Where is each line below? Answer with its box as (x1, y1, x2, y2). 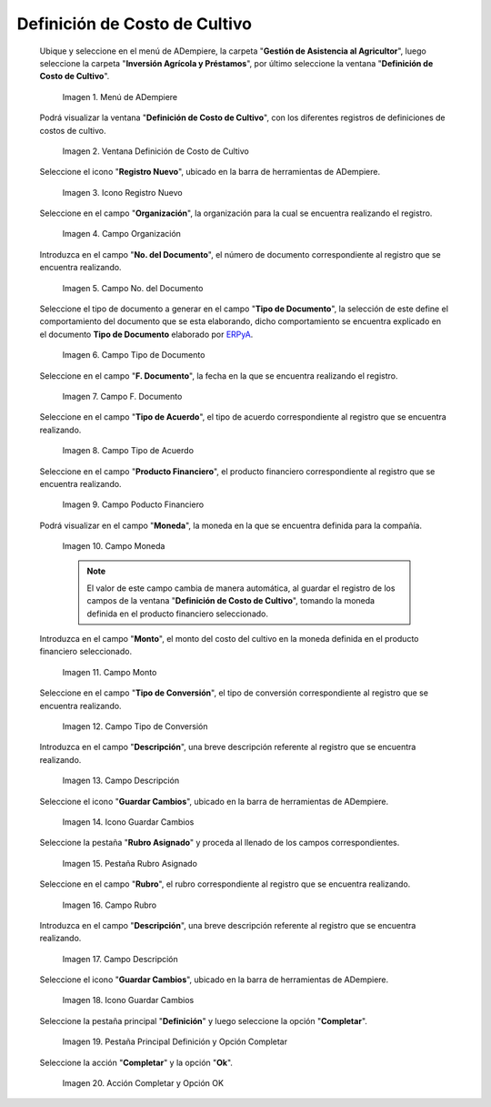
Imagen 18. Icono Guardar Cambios (62, 995, 195, 1006)
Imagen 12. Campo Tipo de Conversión (62, 721, 208, 732)
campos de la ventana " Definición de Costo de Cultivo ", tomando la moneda (86, 595, 376, 606)
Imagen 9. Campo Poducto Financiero (62, 499, 205, 510)
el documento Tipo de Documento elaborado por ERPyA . (39, 329, 254, 340)
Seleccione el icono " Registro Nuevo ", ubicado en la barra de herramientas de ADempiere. (39, 167, 381, 178)
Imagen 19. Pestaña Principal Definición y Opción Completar (62, 1036, 288, 1047)
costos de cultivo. (39, 125, 106, 136)
